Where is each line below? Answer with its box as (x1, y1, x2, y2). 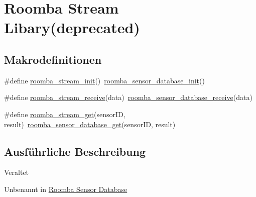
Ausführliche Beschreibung (4, 143, 146, 159)
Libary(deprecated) (4, 17, 140, 38)
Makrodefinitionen (4, 51, 102, 67)
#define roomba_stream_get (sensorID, (4, 109, 125, 119)
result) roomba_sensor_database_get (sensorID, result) (4, 119, 176, 129)
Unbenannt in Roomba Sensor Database (4, 183, 127, 194)
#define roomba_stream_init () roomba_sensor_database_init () (4, 75, 205, 85)
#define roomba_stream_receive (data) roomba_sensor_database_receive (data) (4, 92, 252, 103)
